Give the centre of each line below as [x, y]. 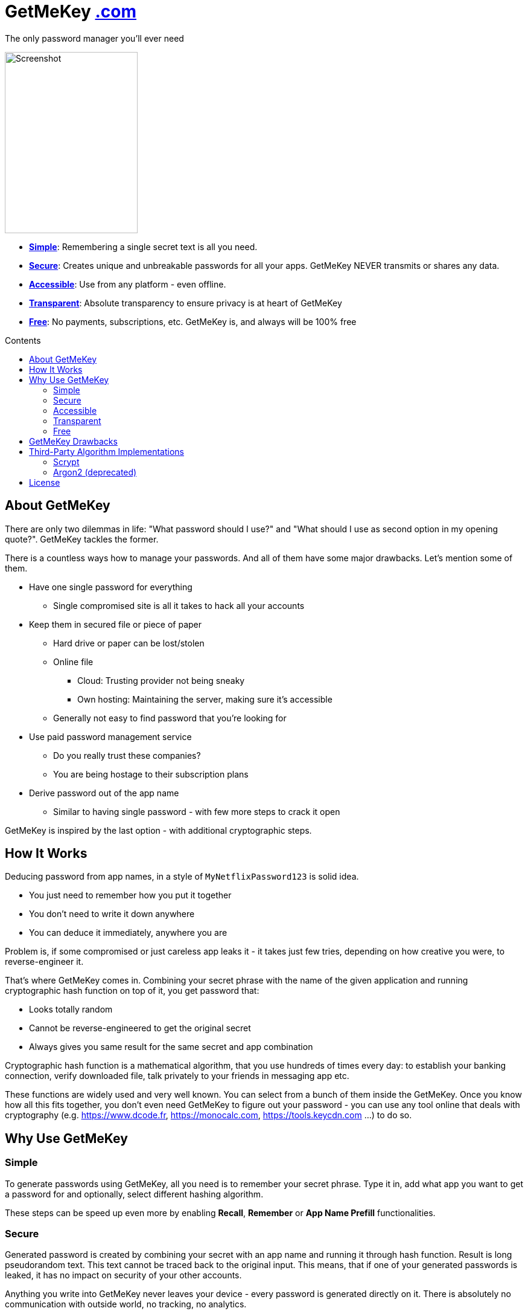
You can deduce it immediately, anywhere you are [128, 933]
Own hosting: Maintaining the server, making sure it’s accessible [205, 699]
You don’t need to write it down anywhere [112, 914]
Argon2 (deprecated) [95, 472]
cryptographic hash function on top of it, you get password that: [132, 991]
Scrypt [66, 462]
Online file [73, 662]
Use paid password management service [110, 736]
